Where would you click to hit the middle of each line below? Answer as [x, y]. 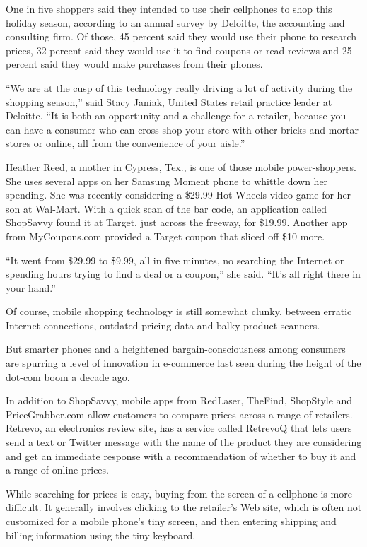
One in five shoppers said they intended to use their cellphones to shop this [169, 8]
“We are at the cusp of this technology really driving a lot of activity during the [179, 87]
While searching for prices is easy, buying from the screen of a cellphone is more [179, 493]
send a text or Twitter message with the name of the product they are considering [184, 442]
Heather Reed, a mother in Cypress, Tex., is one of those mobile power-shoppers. [181, 166]
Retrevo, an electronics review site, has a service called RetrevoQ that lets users [179, 428]
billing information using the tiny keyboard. [101, 535]
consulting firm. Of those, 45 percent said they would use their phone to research [181, 36]
